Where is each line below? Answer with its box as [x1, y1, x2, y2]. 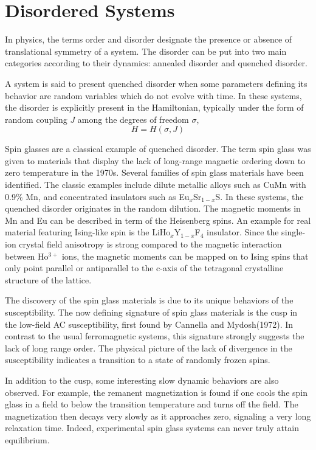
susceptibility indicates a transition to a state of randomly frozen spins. [5, 353, 270, 366]
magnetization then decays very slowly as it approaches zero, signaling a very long [5, 409, 311, 422]
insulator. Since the [207, 226, 279, 238]
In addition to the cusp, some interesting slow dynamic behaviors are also [5, 373, 279, 386]
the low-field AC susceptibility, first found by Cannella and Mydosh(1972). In [5, 317, 294, 330]
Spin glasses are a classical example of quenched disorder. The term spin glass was [5, 142, 311, 155]
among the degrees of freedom [77, 112, 189, 125]
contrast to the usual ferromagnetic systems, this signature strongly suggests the [5, 330, 304, 342]
